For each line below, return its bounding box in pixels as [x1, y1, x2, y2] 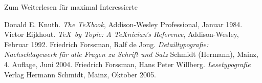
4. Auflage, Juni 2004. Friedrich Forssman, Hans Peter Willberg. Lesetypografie [4, 58, 251, 69]
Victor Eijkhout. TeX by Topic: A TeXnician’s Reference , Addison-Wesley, [4, 29, 239, 39]
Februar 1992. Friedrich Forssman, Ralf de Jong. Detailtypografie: [4, 38, 209, 49]
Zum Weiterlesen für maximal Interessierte [4, 2, 138, 12]
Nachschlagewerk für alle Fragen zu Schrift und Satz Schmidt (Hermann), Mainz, [4, 49, 258, 59]
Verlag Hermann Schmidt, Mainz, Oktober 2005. [4, 69, 156, 79]
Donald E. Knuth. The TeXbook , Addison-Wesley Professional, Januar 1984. [4, 18, 243, 29]
